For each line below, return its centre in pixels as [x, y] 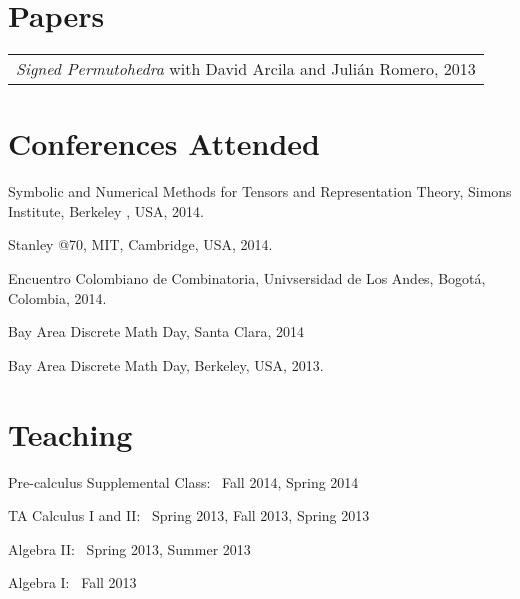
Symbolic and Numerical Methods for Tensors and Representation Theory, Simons [260, 191]
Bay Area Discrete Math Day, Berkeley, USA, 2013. [166, 364]
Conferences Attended [164, 143]
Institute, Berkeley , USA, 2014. [106, 210]
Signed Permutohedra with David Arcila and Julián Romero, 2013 [246, 69]
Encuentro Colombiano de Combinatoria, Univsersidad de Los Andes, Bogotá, [247, 278]
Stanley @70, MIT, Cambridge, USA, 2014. [140, 244]
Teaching [70, 433]
